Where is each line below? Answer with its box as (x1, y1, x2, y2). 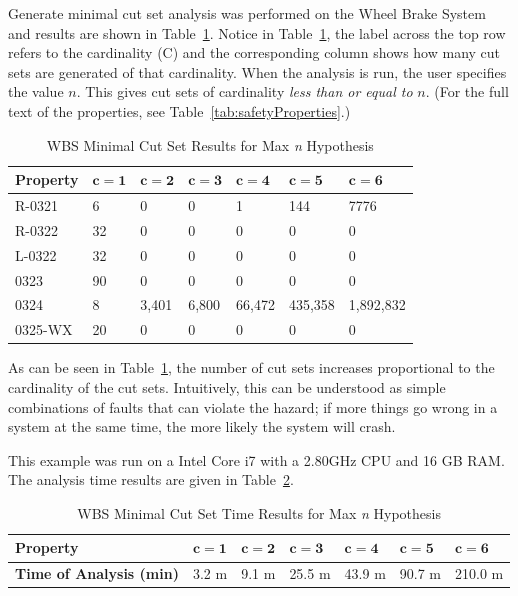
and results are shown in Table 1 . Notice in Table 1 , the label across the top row (8, 22, 506, 43)
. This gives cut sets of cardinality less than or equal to (76, 81, 413, 102)
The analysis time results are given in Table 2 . (8, 469, 294, 490)
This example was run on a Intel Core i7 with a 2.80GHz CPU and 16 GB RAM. (8, 449, 505, 470)
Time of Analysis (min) (15, 563, 179, 584)
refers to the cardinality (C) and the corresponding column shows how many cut (8, 42, 501, 63)
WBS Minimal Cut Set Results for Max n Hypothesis (46, 134, 374, 155)
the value (8, 81, 64, 102)
